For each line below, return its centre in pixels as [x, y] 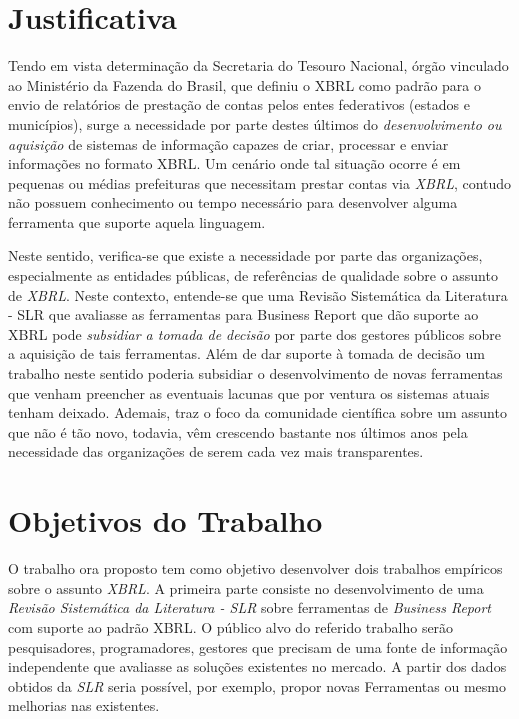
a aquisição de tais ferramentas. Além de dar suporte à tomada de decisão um [246, 353]
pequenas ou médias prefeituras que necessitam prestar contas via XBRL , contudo [260, 182]
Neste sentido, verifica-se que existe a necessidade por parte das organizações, [245, 255]
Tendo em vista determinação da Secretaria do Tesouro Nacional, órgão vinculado [258, 65]
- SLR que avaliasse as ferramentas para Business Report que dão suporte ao [243, 314]
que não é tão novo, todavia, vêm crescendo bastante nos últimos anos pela [238, 431]
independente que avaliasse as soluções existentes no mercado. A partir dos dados [257, 666]
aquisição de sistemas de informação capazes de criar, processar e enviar [228, 143]
